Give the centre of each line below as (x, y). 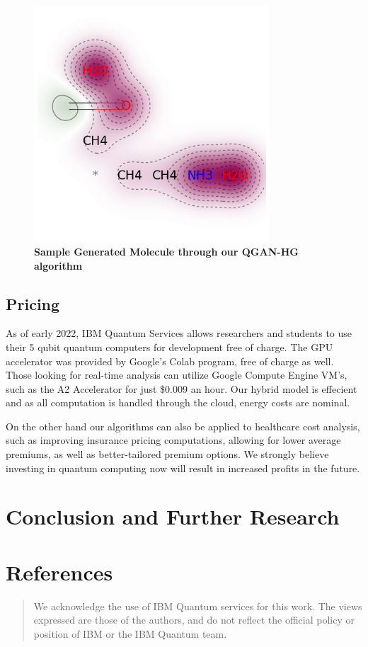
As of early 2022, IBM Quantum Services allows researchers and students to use (179, 333)
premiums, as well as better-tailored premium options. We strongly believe (167, 454)
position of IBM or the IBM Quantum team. (130, 633)
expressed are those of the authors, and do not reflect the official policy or (194, 620)
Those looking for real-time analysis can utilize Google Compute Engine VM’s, (177, 375)
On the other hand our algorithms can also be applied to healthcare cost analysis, (183, 426)
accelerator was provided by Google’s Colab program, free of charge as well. (170, 361)
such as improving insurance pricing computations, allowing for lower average (173, 440)
